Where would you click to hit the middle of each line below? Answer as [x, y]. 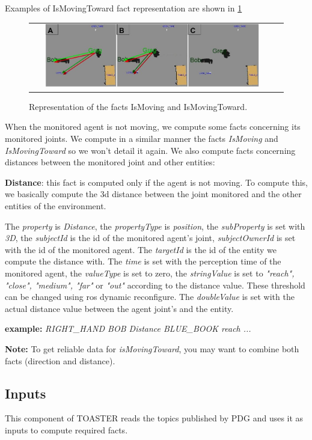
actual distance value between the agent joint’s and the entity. [119, 308]
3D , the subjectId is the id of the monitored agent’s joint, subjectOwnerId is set [150, 238]
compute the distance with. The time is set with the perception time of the [143, 261]
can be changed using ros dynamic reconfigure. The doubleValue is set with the [150, 297]
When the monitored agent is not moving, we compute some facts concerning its [153, 127]
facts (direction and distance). [60, 360]
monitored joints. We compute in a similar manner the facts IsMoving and [142, 139]
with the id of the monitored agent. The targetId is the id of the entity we [141, 249]
